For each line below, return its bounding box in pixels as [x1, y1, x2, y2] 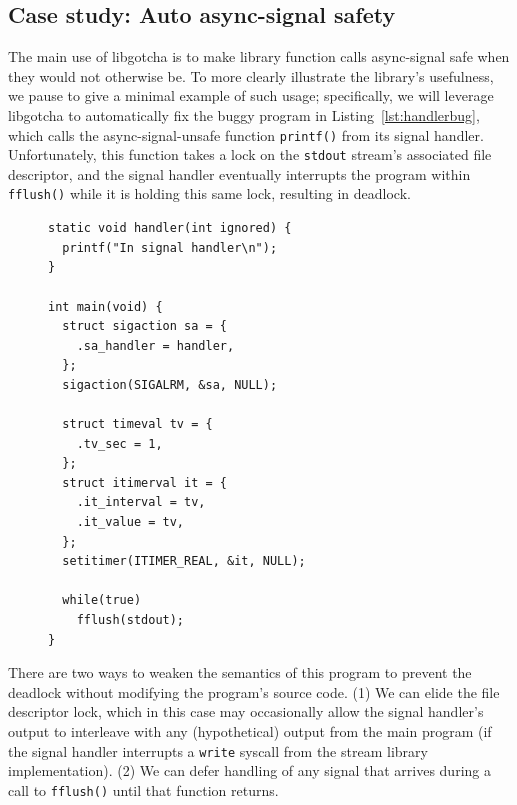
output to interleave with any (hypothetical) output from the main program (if [8, 720, 492, 741]
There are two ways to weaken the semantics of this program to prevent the [8, 662, 472, 683]
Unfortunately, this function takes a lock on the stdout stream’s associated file [8, 144, 492, 165]
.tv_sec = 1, [76, 436, 163, 451]
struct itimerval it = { [62, 475, 227, 490]
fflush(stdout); [76, 613, 185, 628]
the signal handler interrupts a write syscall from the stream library [8, 740, 428, 761]
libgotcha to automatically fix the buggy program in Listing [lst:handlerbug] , [8, 104, 480, 125]
